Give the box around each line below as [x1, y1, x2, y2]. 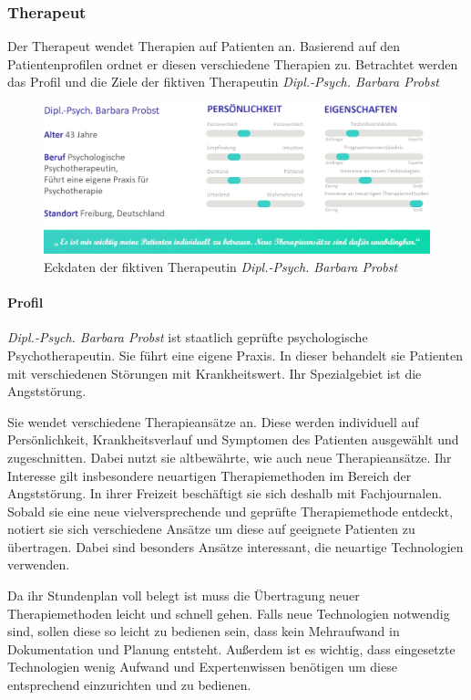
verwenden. [7, 555, 70, 574]
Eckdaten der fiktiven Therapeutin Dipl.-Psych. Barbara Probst [44, 256, 398, 276]
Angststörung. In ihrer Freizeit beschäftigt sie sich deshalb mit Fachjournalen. [7, 484, 443, 503]
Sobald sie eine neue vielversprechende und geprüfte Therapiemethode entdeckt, [7, 501, 454, 520]
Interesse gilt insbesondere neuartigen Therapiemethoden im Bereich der [7, 465, 412, 485]
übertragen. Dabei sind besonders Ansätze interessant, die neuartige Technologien [7, 537, 464, 556]
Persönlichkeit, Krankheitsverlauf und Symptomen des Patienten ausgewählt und [7, 430, 459, 449]
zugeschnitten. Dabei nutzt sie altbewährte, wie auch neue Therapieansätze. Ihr [7, 447, 452, 466]
